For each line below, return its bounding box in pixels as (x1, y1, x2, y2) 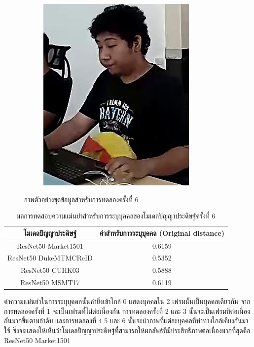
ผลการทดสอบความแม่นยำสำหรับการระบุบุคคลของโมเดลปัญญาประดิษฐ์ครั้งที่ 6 (16, 211, 216, 221)
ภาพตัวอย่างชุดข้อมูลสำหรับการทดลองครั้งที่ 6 (24, 194, 139, 204)
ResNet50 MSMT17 (20, 277, 80, 288)
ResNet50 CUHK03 (20, 265, 79, 275)
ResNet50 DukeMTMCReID (7, 253, 93, 263)
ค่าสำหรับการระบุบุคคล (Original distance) (99, 227, 224, 238)
